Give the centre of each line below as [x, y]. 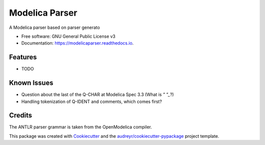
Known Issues [31, 83]
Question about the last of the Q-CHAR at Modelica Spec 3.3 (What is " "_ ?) [98, 95]
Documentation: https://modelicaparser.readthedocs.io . [78, 43]
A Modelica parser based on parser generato [54, 27]
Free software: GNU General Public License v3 [68, 36]
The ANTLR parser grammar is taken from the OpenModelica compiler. [80, 127]
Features [23, 57]
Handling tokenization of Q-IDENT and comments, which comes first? [92, 101]
